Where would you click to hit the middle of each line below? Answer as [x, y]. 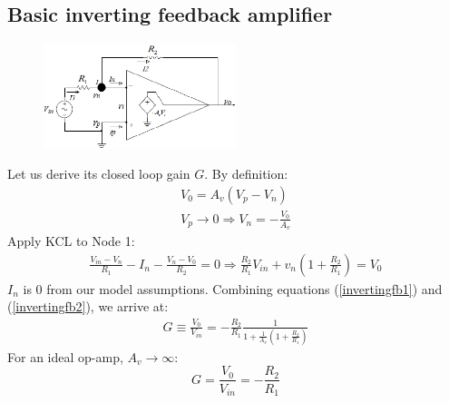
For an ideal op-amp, [65, 356]
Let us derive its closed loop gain [99, 174]
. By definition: [246, 174]
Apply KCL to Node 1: [71, 240]
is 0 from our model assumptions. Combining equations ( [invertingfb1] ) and [233, 288]
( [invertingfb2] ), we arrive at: [88, 306]
